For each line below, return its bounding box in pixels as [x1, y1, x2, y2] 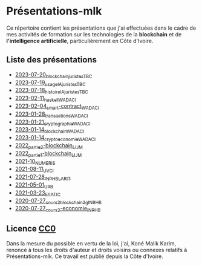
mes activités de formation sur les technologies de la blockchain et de [6, 30, 182, 38]
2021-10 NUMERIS [15, 158, 56, 166]
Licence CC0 [6, 224, 56, 234]
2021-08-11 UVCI [15, 165, 54, 174]
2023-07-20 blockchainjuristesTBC [15, 71, 93, 79]
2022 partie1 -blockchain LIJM [15, 150, 82, 158]
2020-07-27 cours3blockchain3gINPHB [15, 197, 102, 205]
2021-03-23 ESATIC [15, 189, 61, 198]
